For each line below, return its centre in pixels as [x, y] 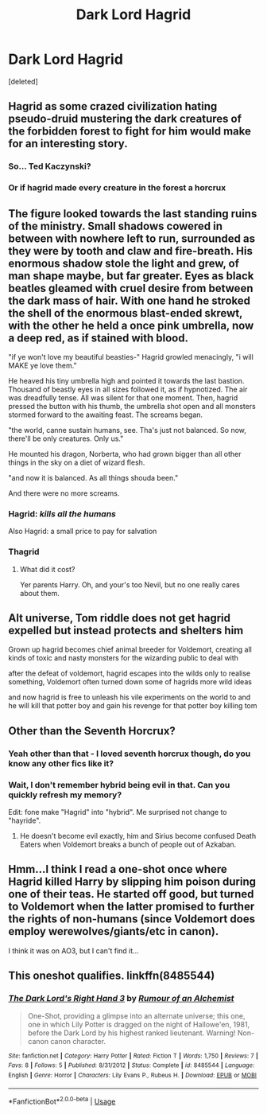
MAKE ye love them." [43, 365]
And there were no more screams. [64, 493]
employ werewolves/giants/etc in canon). [114, 931]
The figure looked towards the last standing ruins [133, 214]
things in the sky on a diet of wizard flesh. [77, 462]
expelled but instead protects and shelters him [126, 630]
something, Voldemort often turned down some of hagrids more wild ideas [130, 682]
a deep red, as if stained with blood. [99, 338]
